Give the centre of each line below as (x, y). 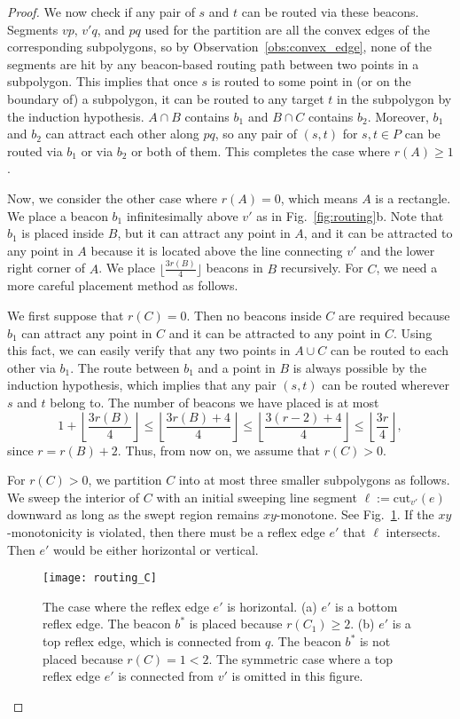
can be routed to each (389, 350)
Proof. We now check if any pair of (101, 12)
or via (97, 150)
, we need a (407, 268)
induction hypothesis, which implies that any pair (142, 385)
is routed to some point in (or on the (311, 81)
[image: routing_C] (100, 578)
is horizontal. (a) (272, 606)
